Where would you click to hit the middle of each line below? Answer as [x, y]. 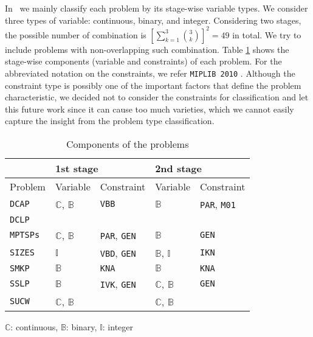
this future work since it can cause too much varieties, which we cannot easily [150, 109]
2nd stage [178, 168]
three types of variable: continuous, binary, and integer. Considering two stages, [153, 20]
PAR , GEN [118, 235]
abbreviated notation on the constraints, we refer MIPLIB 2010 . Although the [150, 73]
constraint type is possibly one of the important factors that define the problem [153, 85]
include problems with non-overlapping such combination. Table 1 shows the [147, 49]
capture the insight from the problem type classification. [110, 121]
